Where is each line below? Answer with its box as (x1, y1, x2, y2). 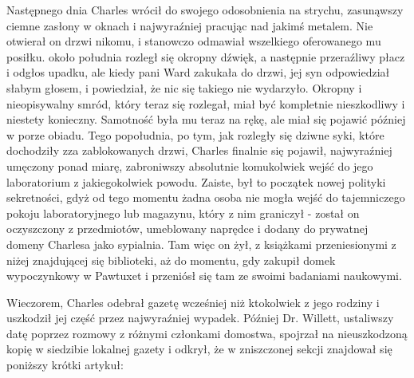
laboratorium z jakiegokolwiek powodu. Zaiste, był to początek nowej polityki (6, 173, 386, 190)
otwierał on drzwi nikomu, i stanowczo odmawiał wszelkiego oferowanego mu (6, 33, 381, 49)
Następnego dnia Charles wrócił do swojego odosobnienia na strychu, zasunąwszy (6, 2, 404, 18)
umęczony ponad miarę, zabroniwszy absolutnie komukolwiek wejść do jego (6, 157, 373, 174)
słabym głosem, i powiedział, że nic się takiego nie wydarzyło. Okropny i (6, 79, 362, 96)
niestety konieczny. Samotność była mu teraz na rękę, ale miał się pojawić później (6, 111, 406, 128)
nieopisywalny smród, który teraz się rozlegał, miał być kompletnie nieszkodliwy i (6, 95, 405, 112)
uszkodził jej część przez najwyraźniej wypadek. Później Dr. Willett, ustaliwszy (6, 309, 394, 326)
